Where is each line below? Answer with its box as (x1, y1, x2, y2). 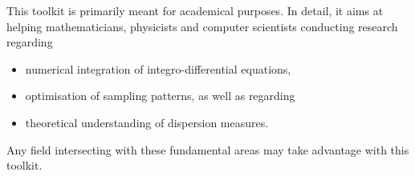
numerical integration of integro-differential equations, (25, 60, 291, 77)
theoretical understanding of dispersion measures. (25, 114, 269, 130)
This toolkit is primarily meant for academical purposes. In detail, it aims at (6, 2, 384, 18)
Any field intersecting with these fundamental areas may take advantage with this (6, 141, 409, 158)
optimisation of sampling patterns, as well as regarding (25, 87, 295, 104)
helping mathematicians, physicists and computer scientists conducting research (6, 18, 398, 34)
